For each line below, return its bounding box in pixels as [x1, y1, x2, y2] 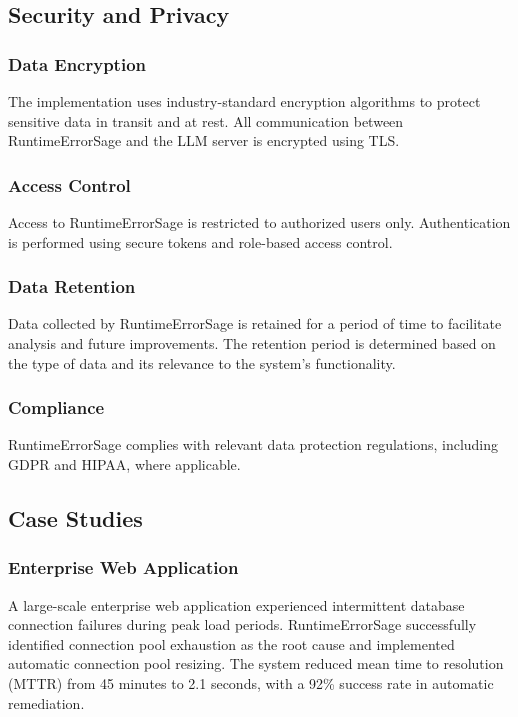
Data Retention [8, 274, 136, 299]
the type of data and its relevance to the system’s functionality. [8, 352, 396, 373]
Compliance [8, 395, 105, 420]
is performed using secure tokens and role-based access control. [8, 231, 393, 252]
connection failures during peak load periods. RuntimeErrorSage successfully [8, 614, 477, 635]
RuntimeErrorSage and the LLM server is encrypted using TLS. [8, 130, 400, 151]
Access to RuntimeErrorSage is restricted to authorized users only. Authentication [8, 212, 511, 232]
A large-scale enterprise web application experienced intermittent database [8, 594, 465, 615]
